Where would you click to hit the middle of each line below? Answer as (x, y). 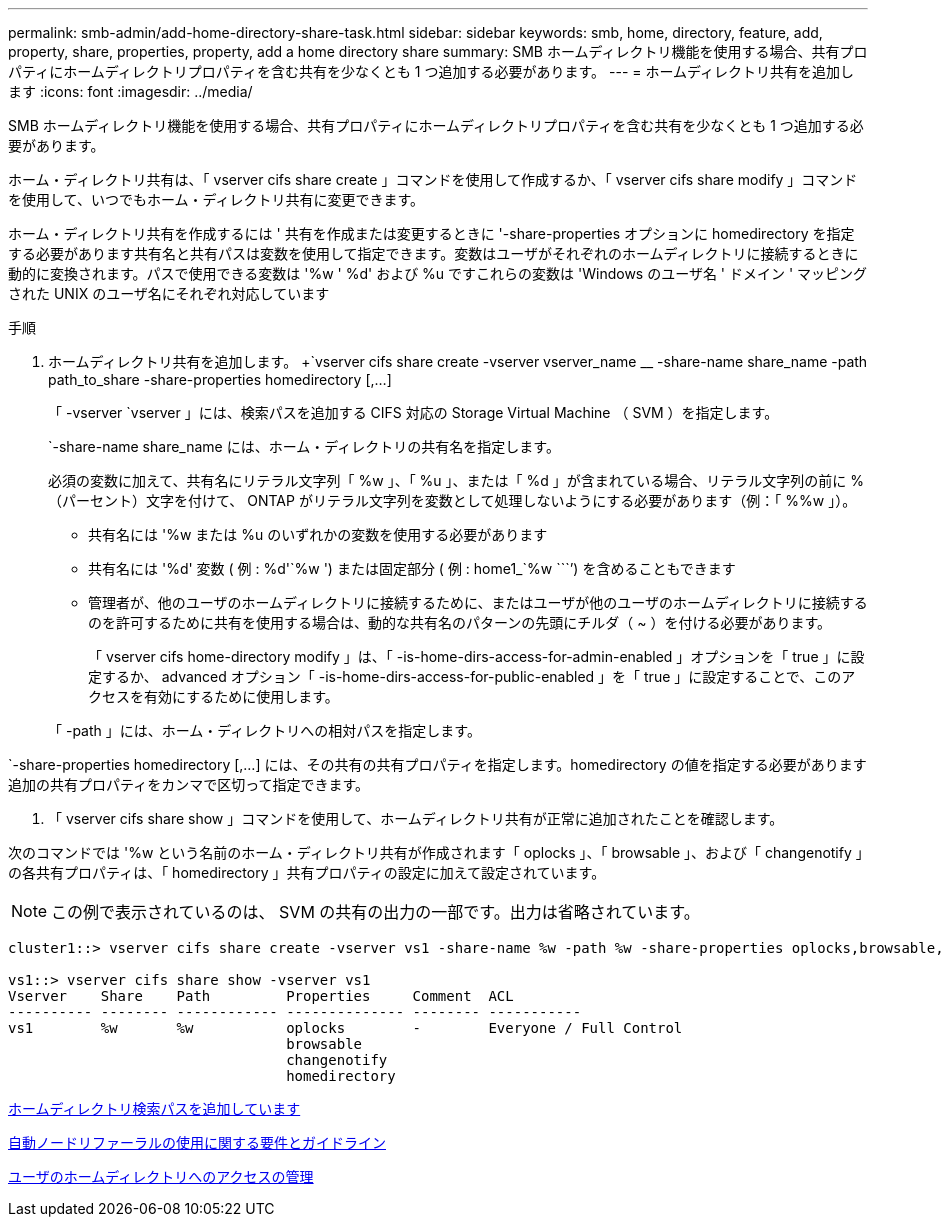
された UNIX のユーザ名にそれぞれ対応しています (169, 293)
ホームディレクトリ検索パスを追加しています (154, 1108)
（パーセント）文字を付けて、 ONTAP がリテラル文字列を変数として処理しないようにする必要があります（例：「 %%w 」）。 (452, 500)
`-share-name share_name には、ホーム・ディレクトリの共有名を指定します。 (304, 446)
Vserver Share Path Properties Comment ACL (261, 996)
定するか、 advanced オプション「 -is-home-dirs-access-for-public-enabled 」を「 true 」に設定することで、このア (472, 676)
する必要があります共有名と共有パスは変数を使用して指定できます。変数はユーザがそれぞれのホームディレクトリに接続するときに (433, 253)
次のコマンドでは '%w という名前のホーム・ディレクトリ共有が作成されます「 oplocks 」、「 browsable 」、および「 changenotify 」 (435, 852)
